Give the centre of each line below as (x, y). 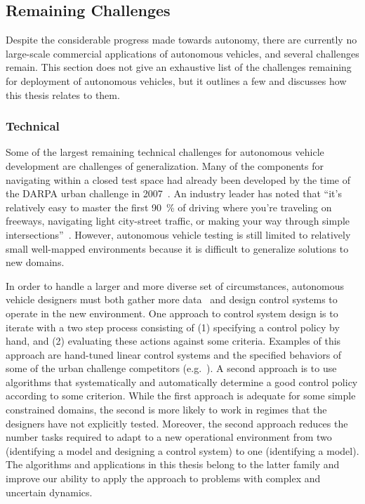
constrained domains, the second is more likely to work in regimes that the (166, 410)
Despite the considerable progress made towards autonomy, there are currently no (181, 40)
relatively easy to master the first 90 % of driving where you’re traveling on (169, 207)
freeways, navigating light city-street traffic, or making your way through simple (178, 221)
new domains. (35, 262)
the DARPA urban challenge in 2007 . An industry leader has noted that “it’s (174, 193)
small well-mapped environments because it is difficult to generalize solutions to (177, 248)
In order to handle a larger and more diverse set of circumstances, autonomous (175, 285)
